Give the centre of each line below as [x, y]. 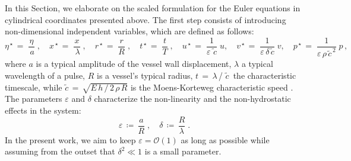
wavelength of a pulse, [45, 75]
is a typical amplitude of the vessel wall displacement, [134, 64]
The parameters [34, 99]
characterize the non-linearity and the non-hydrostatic [192, 99]
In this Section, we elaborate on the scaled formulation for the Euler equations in [153, 8]
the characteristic [265, 75]
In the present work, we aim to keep [70, 139]
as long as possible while [225, 139]
